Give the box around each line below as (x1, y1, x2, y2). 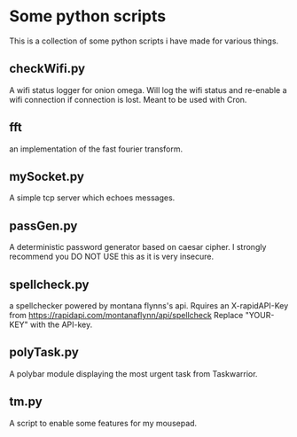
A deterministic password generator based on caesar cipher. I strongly (9, 242, 267, 253)
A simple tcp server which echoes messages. (9, 192, 176, 203)
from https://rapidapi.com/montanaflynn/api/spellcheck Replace (9, 310, 244, 320)
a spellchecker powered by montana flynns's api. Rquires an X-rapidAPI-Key (9, 300, 289, 311)
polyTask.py (9, 345, 80, 360)
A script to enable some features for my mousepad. (9, 417, 198, 428)
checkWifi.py (9, 61, 86, 76)
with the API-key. (29, 319, 93, 330)
